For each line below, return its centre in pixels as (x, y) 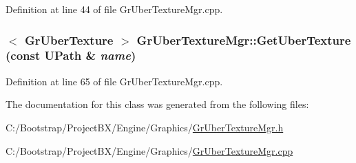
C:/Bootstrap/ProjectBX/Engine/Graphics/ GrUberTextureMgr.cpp (149, 150)
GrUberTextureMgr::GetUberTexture (244, 40)
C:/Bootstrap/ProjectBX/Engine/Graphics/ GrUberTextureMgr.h (145, 127)
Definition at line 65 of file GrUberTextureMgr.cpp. (114, 81)
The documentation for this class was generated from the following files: (157, 104)
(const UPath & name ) (71, 55)
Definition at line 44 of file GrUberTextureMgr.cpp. (114, 9)
